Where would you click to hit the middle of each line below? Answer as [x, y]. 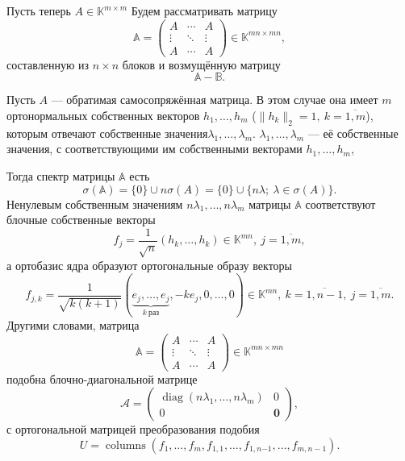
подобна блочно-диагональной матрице [102, 378]
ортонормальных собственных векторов [103, 115]
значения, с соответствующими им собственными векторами [154, 149]
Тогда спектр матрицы [61, 175]
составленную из [48, 64]
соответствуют [340, 204]
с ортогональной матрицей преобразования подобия [133, 429]
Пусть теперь [39, 10]
